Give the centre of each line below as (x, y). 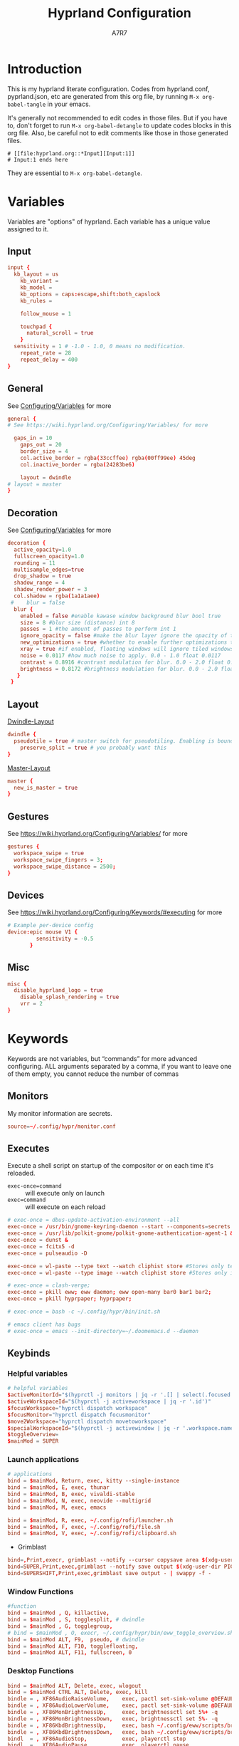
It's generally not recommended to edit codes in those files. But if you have (117, 117)
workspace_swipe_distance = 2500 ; (65, 867)
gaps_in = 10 (33, 438)
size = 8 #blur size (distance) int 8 (78, 622)
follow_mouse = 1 (46, 314)
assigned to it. (28, 229)
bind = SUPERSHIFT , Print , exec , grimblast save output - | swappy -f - (110, 1574)
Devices (26, 895)
